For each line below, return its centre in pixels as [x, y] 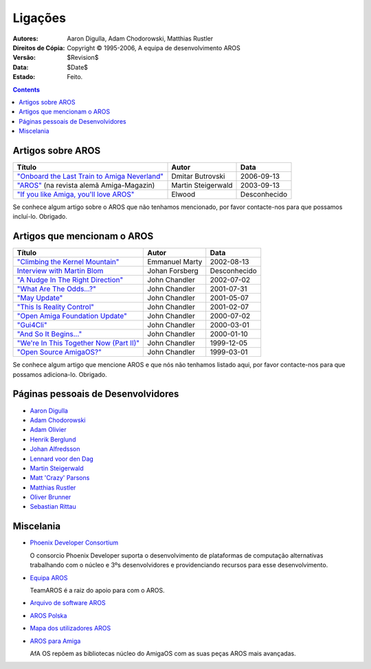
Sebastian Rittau [53, 507]
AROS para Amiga [55, 641]
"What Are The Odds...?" [56, 289]
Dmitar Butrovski [198, 176]
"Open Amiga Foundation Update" [72, 316]
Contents [26, 89]
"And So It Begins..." [49, 334]
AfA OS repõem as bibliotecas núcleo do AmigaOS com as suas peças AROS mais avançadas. [163, 653]
